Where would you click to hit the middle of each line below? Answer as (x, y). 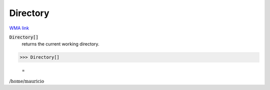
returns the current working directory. (60, 44)
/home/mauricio (27, 81)
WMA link (19, 28)
